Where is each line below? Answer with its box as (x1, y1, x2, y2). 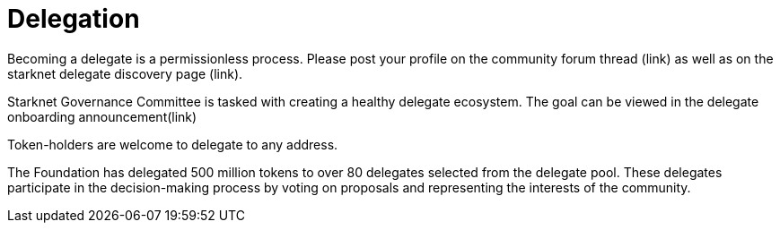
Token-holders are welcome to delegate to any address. (7, 136, 338, 152)
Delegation (7, 4, 140, 34)
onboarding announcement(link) (7, 108, 197, 124)
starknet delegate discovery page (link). (7, 65, 243, 81)
